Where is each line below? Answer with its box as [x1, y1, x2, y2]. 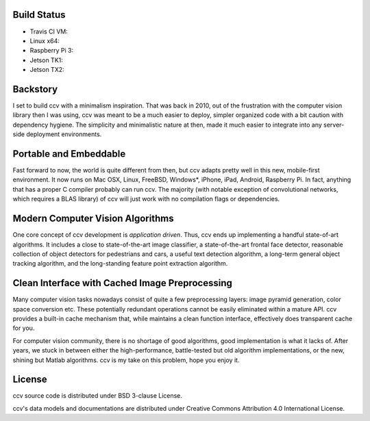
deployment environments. [26, 130, 102, 138]
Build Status [12, 9, 66, 21]
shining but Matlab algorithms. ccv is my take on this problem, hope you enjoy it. [12, 356, 240, 364]
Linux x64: [29, 36, 60, 44]
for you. [12, 324, 35, 332]
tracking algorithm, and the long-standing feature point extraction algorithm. [12, 259, 228, 268]
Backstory [12, 83, 58, 95]
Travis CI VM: [29, 27, 69, 36]
